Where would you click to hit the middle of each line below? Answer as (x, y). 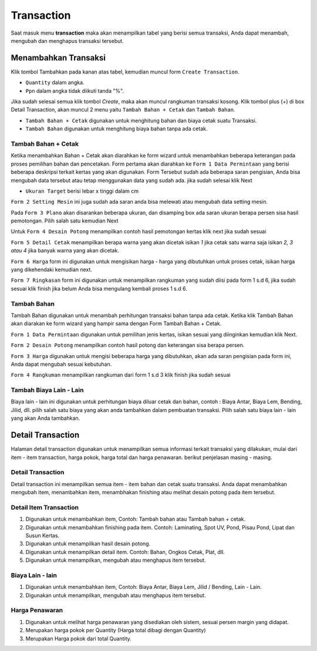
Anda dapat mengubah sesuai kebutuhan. (61, 364)
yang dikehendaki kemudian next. (51, 269)
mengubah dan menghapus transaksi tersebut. (68, 41)
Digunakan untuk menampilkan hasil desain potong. (88, 544)
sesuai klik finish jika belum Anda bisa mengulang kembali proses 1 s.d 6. (99, 288)
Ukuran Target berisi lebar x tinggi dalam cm (82, 191)
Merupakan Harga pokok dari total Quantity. (78, 638)
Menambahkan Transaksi (58, 58)
